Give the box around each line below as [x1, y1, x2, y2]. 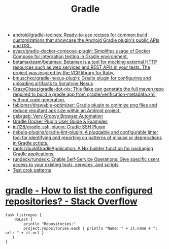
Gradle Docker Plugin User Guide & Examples [12, 118, 108, 125]
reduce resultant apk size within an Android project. [12, 107, 121, 114]
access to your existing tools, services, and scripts [12, 161, 119, 168]
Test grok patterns [12, 167, 52, 173]
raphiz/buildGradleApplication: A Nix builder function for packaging [12, 146, 153, 152]
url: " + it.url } [5, 230, 44, 236]
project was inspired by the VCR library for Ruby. [12, 70, 115, 76]
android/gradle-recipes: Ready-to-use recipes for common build [12, 32, 148, 38]
